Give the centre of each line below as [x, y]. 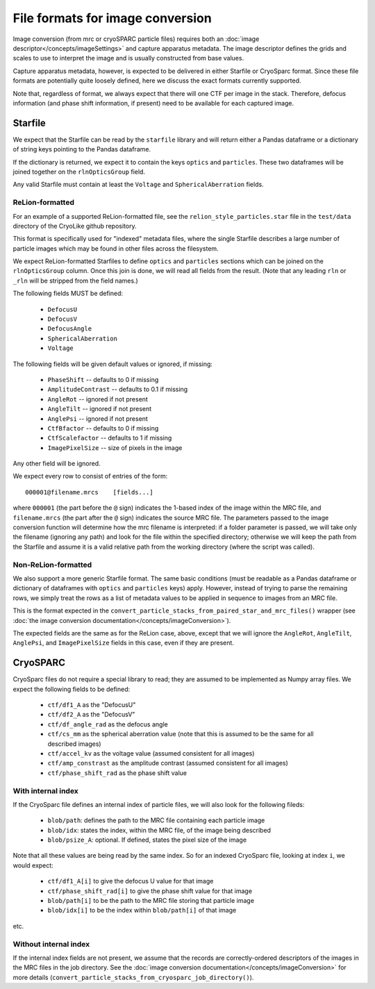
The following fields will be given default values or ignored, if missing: [113, 364]
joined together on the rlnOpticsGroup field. [79, 172]
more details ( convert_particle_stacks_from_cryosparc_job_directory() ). [133, 977]
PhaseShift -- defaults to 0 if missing [103, 379]
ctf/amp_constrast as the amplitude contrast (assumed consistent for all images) [168, 763]
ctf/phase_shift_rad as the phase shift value [117, 773]
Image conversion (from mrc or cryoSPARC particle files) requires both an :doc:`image [136, 39]
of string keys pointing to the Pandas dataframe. [82, 149]
